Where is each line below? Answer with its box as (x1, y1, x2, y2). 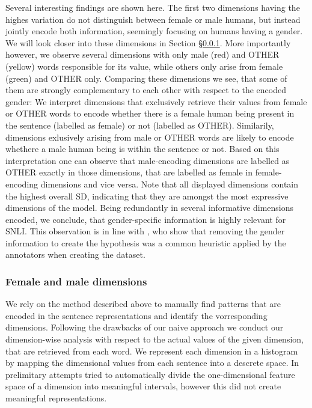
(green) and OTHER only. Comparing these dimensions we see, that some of (5, 72, 287, 84)
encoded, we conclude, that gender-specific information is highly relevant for (5, 213, 286, 225)
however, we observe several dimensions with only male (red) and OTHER (5, 48, 280, 61)
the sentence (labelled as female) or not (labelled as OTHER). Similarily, (5, 118, 274, 131)
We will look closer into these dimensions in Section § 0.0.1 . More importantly (5, 36, 291, 49)
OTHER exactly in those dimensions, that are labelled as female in (5, 166, 252, 178)
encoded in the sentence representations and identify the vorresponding (5, 309, 268, 321)
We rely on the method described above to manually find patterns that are (5, 297, 281, 310)
